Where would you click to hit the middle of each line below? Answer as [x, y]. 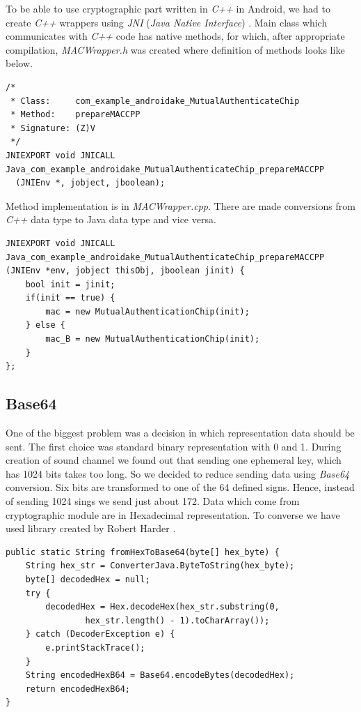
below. [19, 63]
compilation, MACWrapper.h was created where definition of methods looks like [175, 49]
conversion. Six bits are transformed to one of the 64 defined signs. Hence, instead [180, 487]
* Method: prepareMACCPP [75, 115]
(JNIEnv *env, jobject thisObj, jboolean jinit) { [125, 271]
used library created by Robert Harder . [91, 528]
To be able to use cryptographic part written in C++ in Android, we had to [168, 8]
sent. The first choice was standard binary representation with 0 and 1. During [174, 446]
